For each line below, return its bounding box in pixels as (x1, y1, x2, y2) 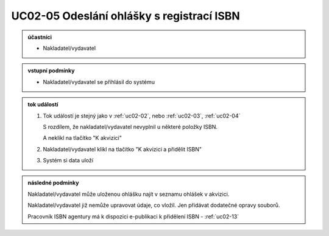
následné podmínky (27, 179, 79, 187)
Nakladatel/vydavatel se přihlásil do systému (43, 78, 155, 85)
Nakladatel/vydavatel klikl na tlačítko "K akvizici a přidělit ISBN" (43, 145, 202, 153)
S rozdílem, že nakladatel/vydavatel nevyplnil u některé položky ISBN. (43, 123, 218, 130)
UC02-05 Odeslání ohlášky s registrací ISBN (11, 9, 240, 23)
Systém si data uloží (43, 157, 94, 164)
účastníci (27, 33, 52, 41)
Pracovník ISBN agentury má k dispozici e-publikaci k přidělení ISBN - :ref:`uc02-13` (27, 213, 239, 220)
